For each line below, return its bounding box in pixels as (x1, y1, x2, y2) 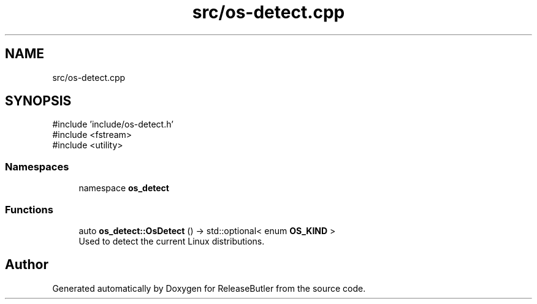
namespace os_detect (78, 183, 169, 194)
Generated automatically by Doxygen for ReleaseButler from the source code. (52, 283, 366, 294)
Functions (5, 203, 53, 216)
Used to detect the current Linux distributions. (78, 235, 265, 246)
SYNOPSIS (5, 93, 72, 109)
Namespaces (5, 160, 69, 173)
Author (5, 257, 48, 273)
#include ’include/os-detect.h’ (52, 119, 173, 130)
